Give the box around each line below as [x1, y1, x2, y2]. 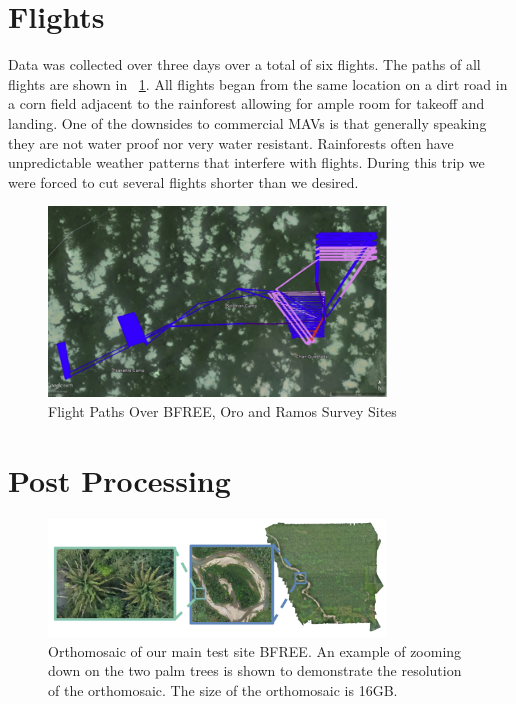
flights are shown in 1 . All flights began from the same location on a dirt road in [8, 73, 508, 94]
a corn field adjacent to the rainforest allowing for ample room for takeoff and [8, 93, 485, 114]
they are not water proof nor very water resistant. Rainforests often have [8, 132, 454, 153]
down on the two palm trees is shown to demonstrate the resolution [48, 660, 462, 681]
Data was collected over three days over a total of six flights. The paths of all [8, 54, 481, 75]
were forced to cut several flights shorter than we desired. [8, 171, 359, 192]
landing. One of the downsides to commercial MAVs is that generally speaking [8, 112, 487, 133]
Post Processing [8, 459, 231, 500]
